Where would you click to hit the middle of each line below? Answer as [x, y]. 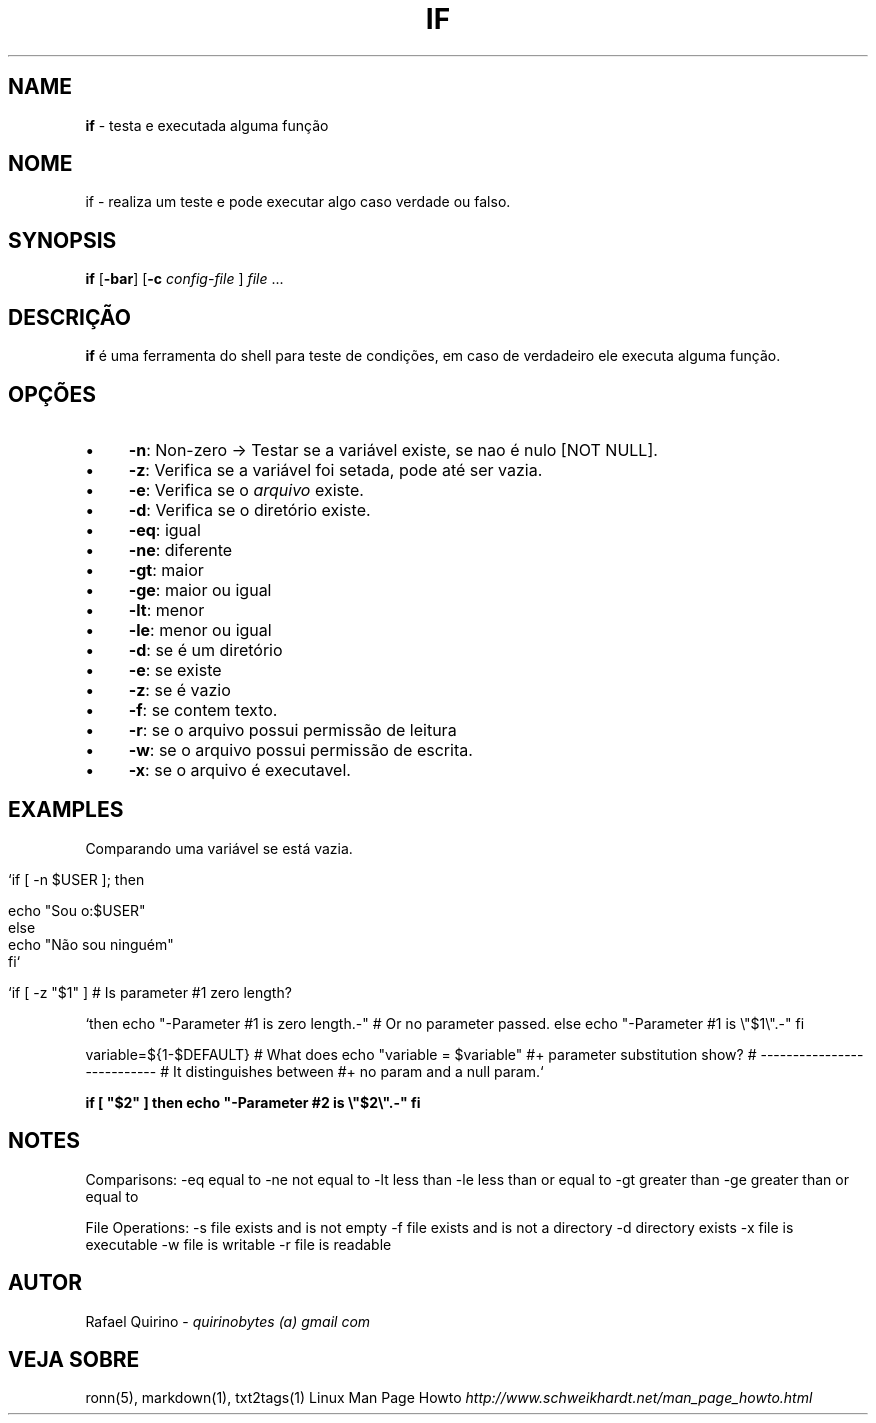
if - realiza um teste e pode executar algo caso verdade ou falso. [298, 202]
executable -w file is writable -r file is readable [238, 1244]
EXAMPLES [66, 810]
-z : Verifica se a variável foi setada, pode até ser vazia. [335, 469]
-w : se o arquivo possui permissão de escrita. [300, 749]
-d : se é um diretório [205, 649]
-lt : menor [166, 609]
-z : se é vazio [179, 689]
